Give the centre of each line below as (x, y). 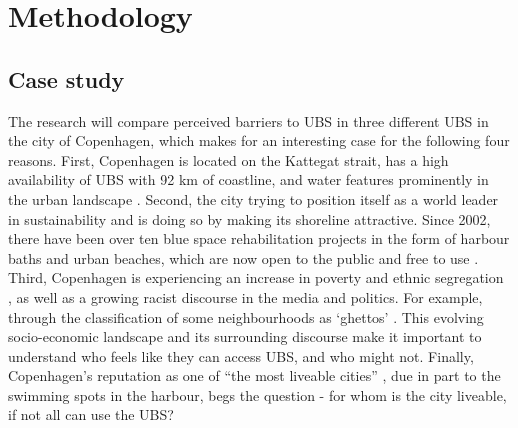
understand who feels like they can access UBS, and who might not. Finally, (241, 355)
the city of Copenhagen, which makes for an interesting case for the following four (259, 140)
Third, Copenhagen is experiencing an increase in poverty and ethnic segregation (256, 277)
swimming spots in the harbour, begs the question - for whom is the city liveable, (257, 394)
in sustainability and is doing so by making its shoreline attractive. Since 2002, (249, 218)
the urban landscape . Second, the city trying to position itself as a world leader (253, 198)
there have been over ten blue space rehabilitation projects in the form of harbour (259, 238)
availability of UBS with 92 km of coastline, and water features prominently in (248, 179)
